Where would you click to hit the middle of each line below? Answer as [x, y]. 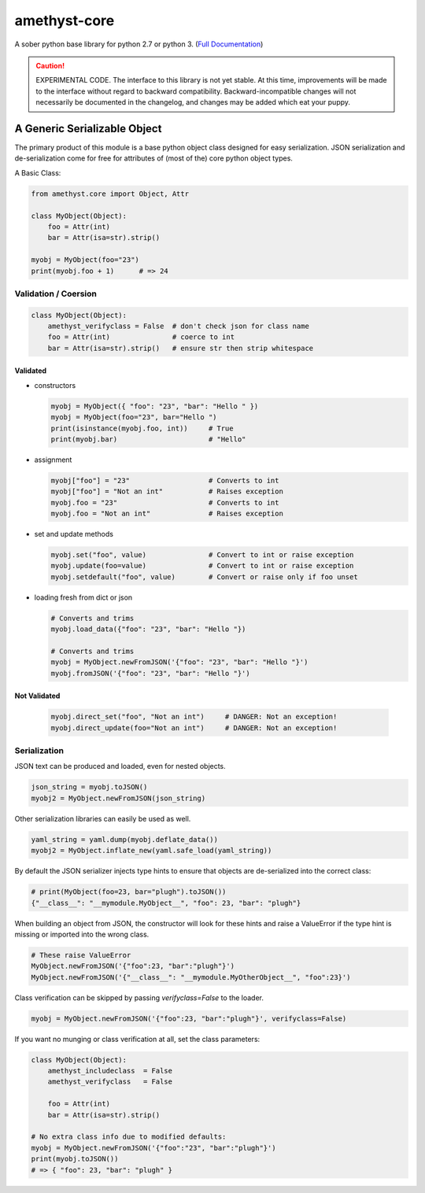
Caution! [50, 65]
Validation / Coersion [56, 294]
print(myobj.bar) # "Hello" [148, 439]
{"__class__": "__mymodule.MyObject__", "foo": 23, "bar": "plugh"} [166, 903]
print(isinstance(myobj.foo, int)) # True [142, 428]
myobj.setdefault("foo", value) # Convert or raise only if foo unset [204, 577]
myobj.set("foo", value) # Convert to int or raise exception [202, 555]
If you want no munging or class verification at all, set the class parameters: [137, 1039]
